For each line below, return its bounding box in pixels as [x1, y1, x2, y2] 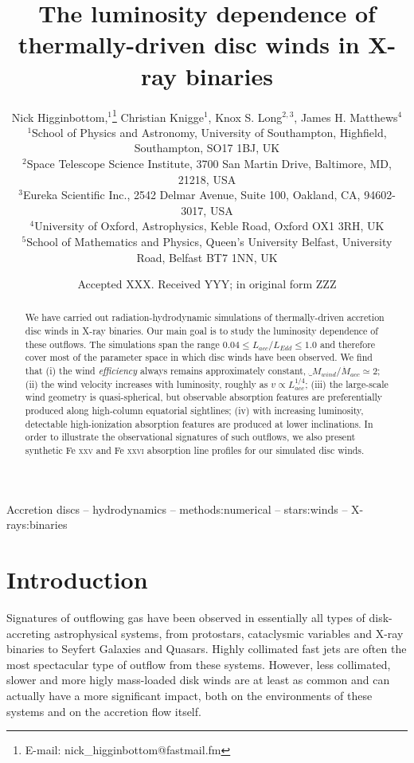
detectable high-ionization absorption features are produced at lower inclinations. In [25, 417, 373, 430]
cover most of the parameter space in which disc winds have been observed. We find [25, 350, 373, 364]
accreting [6, 624, 51, 641]
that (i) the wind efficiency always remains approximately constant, [25, 364, 307, 378]
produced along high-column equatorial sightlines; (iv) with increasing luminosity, [25, 404, 364, 417]
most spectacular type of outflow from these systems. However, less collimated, [6, 655, 391, 672]
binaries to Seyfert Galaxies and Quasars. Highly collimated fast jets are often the [6, 640, 407, 657]
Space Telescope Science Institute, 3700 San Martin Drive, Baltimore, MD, [26, 155, 392, 171]
